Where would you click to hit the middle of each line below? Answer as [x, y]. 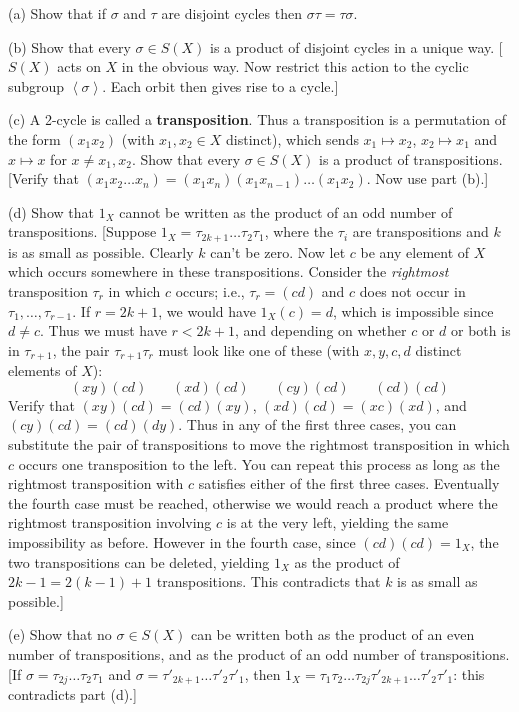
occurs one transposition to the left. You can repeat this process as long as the [259, 463]
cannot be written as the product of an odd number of [286, 211]
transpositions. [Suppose [82, 231]
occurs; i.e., [210, 290]
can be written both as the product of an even [332, 634]
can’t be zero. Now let [278, 251]
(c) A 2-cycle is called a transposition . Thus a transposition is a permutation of [257, 119]
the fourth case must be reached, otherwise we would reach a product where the [253, 502]
